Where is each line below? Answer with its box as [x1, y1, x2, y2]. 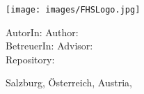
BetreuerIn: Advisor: [6, 38, 93, 53]
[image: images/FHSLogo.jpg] [6, 5, 141, 15]
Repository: [6, 52, 55, 66]
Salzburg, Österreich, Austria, [6, 75, 132, 90]
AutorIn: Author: [6, 24, 79, 39]
